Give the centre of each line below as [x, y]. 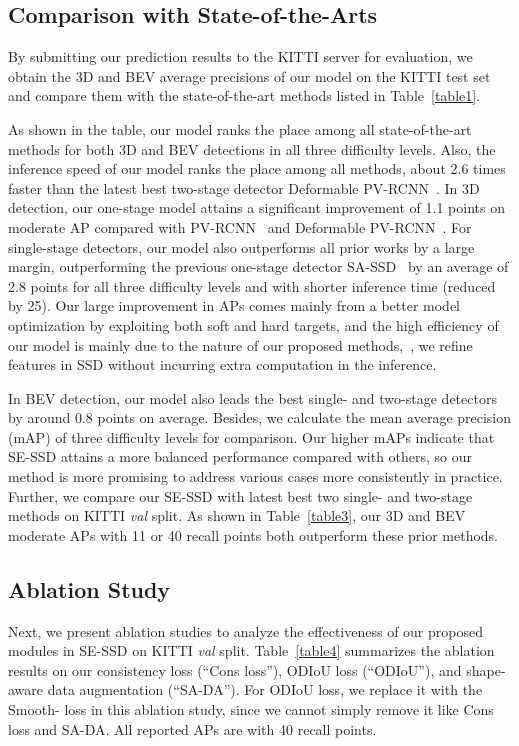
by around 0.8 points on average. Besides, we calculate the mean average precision [260, 417]
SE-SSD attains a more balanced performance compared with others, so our [240, 456]
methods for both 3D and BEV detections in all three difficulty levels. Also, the [252, 148]
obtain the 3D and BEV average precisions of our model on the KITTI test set [249, 75]
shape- [486, 669]
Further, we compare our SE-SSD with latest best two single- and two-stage [240, 495]
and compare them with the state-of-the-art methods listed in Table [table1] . [244, 95]
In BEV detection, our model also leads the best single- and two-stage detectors [252, 397]
